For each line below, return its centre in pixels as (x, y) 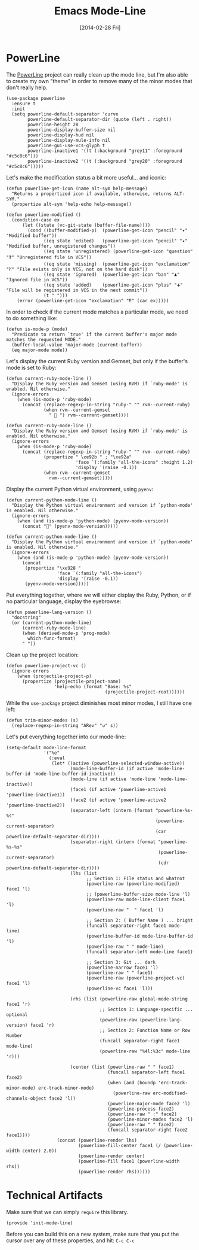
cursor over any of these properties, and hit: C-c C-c (71, 1240)
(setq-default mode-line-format (46, 747)
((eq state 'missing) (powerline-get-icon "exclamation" (117, 264)
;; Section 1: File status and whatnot (136, 878)
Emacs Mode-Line (100, 11)
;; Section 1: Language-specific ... (146, 1009)
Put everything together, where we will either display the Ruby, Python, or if (99, 595)
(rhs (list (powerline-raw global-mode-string (129, 999)
